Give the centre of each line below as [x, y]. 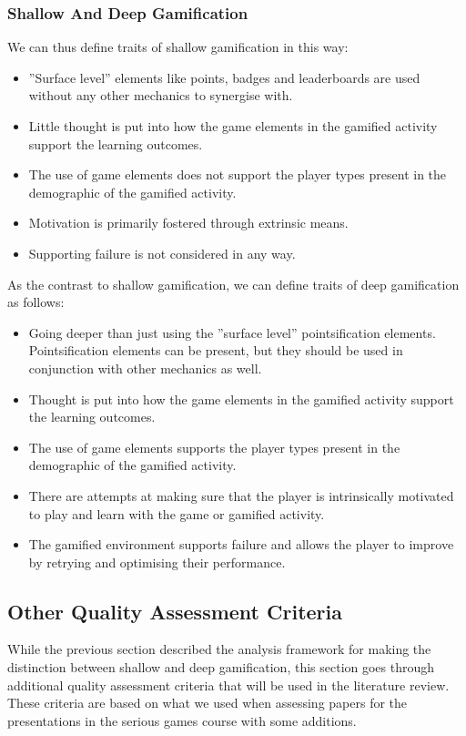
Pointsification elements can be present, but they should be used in [216, 350]
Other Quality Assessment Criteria [175, 611]
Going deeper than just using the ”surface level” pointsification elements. [232, 332]
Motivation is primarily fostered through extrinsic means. [188, 223]
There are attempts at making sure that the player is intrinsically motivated [241, 495]
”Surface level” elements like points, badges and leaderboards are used [224, 77]
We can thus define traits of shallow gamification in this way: [178, 47]
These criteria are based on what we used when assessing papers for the [208, 703]
